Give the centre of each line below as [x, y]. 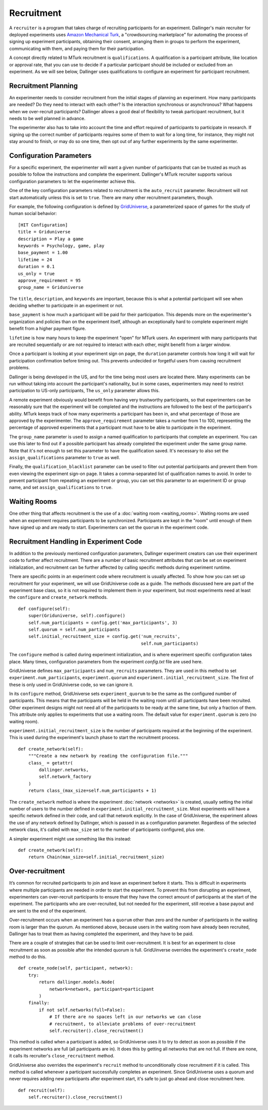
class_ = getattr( [51, 763]
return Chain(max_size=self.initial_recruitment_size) [96, 857]
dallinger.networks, [64, 770]
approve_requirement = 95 [50, 280]
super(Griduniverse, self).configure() [77, 616]
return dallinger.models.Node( [77, 982]
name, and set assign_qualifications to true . [61, 487]
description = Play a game [51, 239]
